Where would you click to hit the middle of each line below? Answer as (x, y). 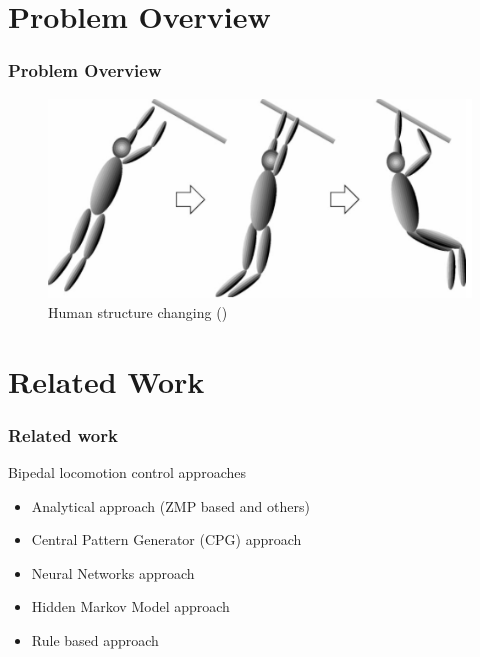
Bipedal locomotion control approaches (127, 472)
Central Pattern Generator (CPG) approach (166, 539)
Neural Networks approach (113, 572)
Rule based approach (95, 640)
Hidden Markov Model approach (130, 606)
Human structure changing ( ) (138, 311)
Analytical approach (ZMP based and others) (170, 505)
